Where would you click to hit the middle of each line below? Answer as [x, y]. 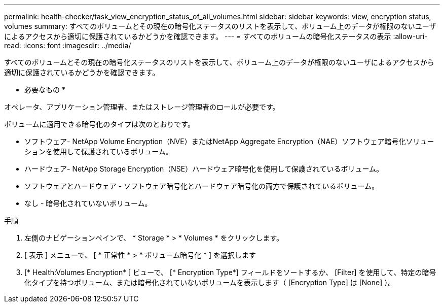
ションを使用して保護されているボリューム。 [99, 151]
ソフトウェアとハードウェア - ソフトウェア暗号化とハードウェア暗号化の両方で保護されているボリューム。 [202, 186]
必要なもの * [45, 90]
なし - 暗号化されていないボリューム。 [88, 203]
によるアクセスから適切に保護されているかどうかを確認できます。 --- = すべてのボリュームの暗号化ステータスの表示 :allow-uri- [216, 36]
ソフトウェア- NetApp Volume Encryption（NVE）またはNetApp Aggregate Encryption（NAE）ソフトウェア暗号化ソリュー [229, 141]
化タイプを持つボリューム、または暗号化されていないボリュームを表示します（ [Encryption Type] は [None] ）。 [210, 282]
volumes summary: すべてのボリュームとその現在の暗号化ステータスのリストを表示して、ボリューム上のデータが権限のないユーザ [220, 26]
